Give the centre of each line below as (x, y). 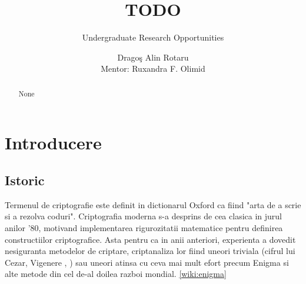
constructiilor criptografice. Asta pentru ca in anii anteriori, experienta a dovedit (150, 239)
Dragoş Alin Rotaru (153, 57)
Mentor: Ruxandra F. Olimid (153, 69)
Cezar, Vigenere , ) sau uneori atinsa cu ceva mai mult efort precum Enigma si (147, 262)
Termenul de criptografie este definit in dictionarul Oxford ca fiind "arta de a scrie (153, 204)
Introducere (53, 143)
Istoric (25, 180)
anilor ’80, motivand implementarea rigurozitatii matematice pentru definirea (144, 227)
